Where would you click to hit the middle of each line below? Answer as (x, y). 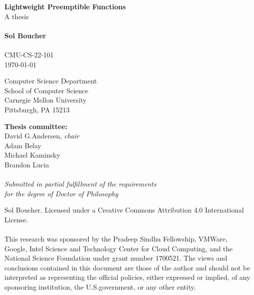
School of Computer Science (46, 90)
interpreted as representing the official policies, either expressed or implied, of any (127, 277)
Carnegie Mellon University (46, 100)
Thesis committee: (36, 126)
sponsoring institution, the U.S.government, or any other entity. (100, 287)
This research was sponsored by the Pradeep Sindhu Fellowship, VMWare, (116, 239)
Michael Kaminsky (32, 155)
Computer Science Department (51, 81)
